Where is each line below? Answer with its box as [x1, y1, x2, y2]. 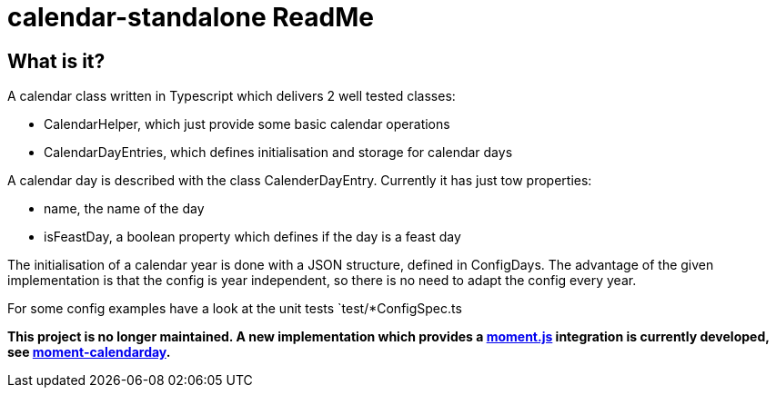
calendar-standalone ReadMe [7, 2, 374, 33]
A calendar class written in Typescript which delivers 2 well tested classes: [7, 88, 456, 104]
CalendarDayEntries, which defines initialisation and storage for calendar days [44, 144, 513, 161]
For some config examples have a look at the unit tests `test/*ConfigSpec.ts [7, 301, 462, 317]
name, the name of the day [44, 201, 205, 217]
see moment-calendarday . [7, 344, 171, 360]
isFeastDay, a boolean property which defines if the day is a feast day [44, 229, 461, 245]
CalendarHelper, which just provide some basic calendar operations [44, 116, 450, 133]
